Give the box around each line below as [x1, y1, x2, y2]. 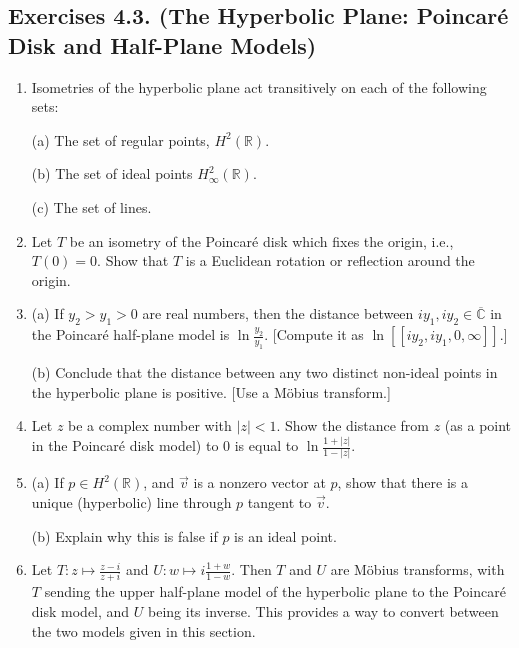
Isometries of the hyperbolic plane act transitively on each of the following [31, 76, 487, 97]
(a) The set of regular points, [31, 129, 210, 150]
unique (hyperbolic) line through [31, 491, 232, 512]
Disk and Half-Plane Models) [8, 29, 317, 60]
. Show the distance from [276, 415, 429, 436]
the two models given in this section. [31, 620, 256, 641]
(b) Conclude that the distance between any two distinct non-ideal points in [31, 361, 498, 382]
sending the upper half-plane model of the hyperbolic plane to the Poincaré [44, 581, 506, 602]
